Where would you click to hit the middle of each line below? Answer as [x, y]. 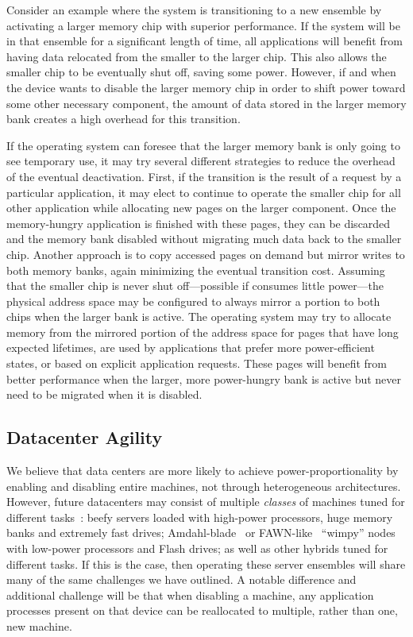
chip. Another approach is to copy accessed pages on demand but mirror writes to [206, 254]
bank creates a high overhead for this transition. [124, 119]
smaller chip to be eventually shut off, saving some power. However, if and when [201, 72]
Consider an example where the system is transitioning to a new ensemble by [194, 10]
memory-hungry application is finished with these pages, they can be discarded [199, 223]
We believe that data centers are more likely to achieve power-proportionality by [203, 471]
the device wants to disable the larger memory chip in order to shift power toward [206, 87]
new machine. [39, 625]
